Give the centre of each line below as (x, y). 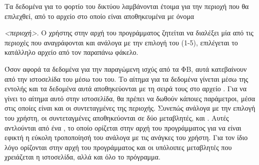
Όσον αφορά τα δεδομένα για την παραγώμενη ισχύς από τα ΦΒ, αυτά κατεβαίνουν (126, 69)
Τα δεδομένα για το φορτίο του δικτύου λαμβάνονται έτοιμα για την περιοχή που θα (127, 6)
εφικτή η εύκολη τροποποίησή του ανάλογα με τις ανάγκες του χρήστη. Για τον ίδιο (126, 137)
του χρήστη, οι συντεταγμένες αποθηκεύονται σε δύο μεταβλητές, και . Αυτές (117, 117)
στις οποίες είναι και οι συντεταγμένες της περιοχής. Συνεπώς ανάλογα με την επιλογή (130, 108)
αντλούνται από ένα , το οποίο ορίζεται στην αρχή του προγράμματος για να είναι (123, 127)
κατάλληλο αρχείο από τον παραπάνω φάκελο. (71, 52)
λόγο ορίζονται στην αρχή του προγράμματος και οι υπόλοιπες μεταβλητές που (118, 147)
